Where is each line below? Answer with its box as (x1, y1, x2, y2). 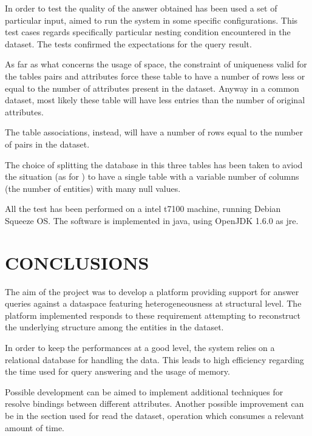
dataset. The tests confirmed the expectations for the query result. (5, 37, 252, 50)
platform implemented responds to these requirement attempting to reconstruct (5, 308, 301, 321)
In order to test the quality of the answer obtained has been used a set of (5, 2, 277, 14)
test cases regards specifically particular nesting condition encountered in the (5, 26, 291, 38)
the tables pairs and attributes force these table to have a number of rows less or (5, 69, 305, 82)
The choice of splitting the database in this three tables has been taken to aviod (5, 158, 303, 171)
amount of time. (5, 421, 64, 434)
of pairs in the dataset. (5, 137, 90, 150)
